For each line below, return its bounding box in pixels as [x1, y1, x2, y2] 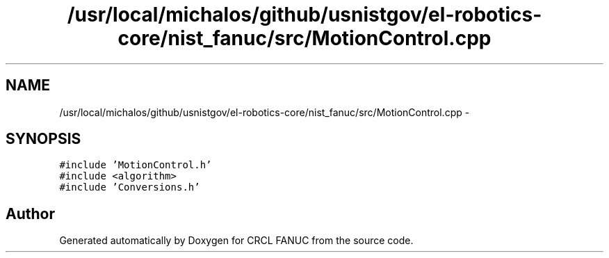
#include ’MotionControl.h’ [59, 159, 212, 171]
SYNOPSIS [6, 130, 81, 148]
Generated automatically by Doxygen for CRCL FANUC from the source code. [59, 234, 414, 247]
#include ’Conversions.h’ [59, 182, 200, 193]
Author [6, 204, 55, 223]
